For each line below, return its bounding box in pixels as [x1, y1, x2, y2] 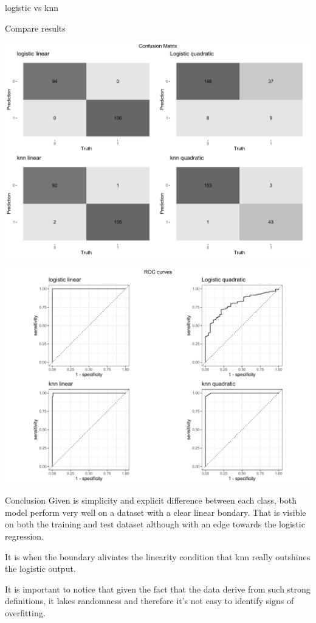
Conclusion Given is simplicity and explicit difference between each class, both [5, 494, 297, 507]
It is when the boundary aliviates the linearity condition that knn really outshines [5, 550, 311, 563]
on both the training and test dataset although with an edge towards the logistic [5, 518, 305, 530]
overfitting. [5, 606, 46, 619]
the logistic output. [5, 562, 76, 575]
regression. [5, 529, 44, 542]
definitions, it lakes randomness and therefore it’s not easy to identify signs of [5, 594, 294, 607]
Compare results [5, 21, 66, 34]
